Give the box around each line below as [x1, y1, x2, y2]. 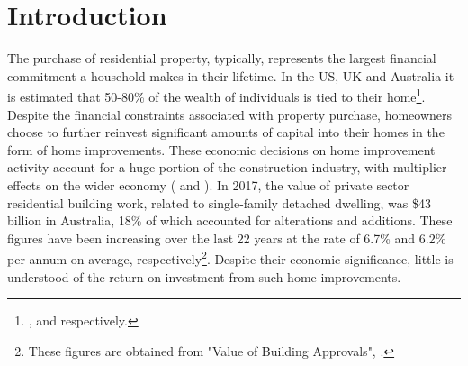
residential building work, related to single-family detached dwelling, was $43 [7, 193, 431, 212]
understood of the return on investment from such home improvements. [7, 267, 401, 286]
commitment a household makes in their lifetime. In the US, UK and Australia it [7, 66, 454, 85]
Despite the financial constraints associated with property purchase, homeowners [7, 105, 453, 124]
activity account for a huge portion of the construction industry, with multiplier [7, 158, 447, 177]
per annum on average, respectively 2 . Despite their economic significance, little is [7, 247, 454, 268]
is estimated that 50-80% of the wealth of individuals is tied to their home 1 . [7, 85, 426, 105]
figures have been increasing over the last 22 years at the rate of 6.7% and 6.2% [7, 228, 446, 247]
